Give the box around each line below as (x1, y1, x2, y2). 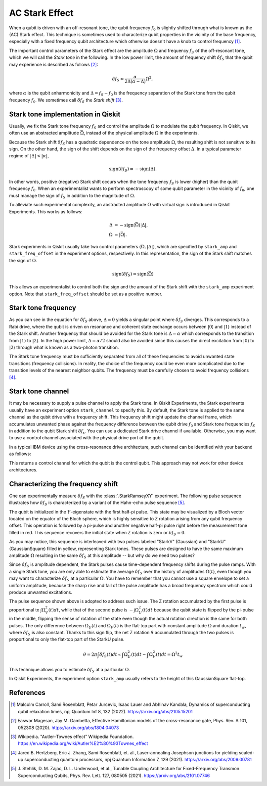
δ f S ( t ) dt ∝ (99, 651, 121, 658)
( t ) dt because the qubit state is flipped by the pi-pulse (142, 606, 254, 613)
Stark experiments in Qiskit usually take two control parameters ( (9, 243, 141, 249)
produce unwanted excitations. (9, 589, 73, 595)
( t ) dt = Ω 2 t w (156, 650, 183, 658)
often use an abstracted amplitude (9, 130, 79, 136)
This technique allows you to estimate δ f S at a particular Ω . (9, 667, 131, 674)
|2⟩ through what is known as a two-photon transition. (9, 344, 119, 350)
